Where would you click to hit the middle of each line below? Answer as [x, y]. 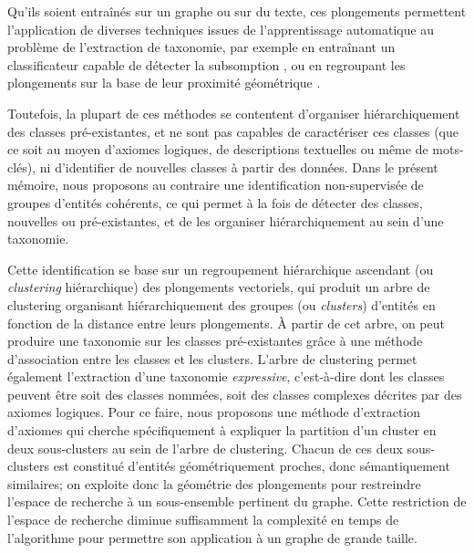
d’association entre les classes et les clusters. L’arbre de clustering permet [212, 358]
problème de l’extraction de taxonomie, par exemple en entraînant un [201, 47]
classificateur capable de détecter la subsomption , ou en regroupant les [206, 64]
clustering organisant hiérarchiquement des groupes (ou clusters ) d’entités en [222, 304]
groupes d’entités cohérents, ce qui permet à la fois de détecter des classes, [215, 202]
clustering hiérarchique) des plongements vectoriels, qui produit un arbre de [219, 287]
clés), [22, 167]
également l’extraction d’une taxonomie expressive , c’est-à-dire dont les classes [226, 376]
